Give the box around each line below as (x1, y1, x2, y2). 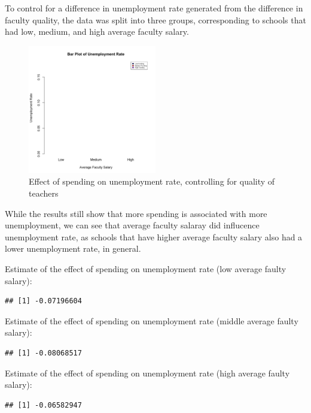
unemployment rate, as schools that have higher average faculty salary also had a (5, 230, 303, 243)
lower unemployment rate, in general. (5, 242, 141, 255)
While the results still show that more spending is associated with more (5, 207, 267, 219)
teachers (29, 186, 59, 199)
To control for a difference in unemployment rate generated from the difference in (5, 2, 303, 14)
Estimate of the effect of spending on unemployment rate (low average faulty (5, 262, 286, 275)
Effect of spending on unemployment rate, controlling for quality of (29, 175, 275, 188)
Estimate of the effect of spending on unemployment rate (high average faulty (5, 366, 290, 379)
